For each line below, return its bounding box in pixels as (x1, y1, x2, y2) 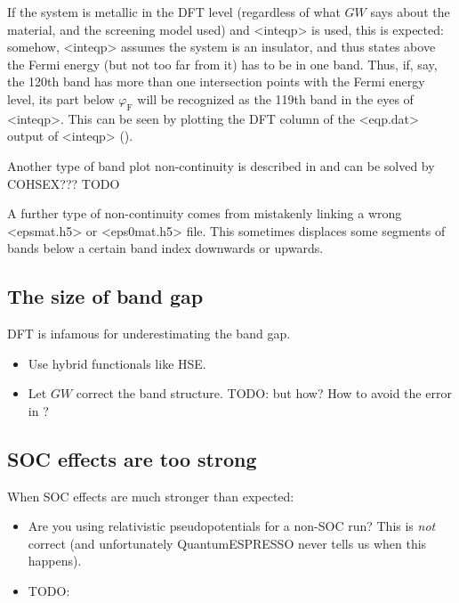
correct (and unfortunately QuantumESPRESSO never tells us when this (28, 534, 427, 552)
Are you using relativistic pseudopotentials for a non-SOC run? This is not (28, 517, 436, 535)
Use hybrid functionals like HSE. (28, 354, 206, 372)
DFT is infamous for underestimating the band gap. (7, 324, 291, 343)
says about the (370, 3, 450, 20)
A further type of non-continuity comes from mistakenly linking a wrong (7, 204, 402, 223)
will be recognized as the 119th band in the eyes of (137, 89, 414, 108)
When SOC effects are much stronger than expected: (7, 486, 294, 505)
